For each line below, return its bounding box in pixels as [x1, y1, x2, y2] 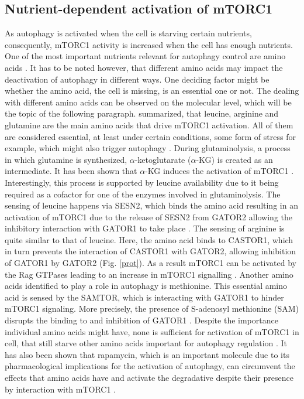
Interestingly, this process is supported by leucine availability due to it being [5, 176, 279, 188]
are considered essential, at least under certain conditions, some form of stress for [5, 130, 296, 142]
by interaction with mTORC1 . [5, 383, 116, 395]
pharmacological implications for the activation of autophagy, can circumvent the [5, 360, 295, 372]
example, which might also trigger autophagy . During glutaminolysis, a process [5, 142, 291, 154]
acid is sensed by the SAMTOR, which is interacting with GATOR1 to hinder [5, 291, 284, 303]
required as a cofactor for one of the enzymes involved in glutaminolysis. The [5, 187, 281, 200]
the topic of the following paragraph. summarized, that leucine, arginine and [5, 107, 279, 120]
